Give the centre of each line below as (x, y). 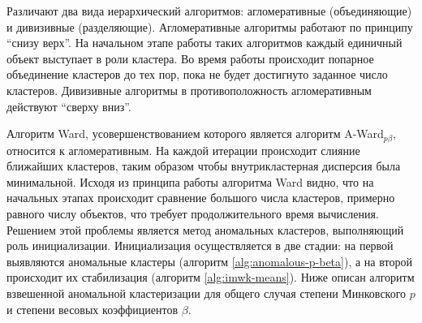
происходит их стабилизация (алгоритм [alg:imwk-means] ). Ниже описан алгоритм (211, 277)
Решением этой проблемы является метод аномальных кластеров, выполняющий (205, 229)
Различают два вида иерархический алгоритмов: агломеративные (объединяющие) (209, 11)
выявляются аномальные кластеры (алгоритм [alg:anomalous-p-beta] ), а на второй (209, 261)
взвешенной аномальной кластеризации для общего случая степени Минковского (207, 293)
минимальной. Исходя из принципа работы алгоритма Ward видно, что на (190, 181)
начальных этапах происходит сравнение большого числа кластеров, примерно (201, 198)
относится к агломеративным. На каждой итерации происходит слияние (183, 150)
